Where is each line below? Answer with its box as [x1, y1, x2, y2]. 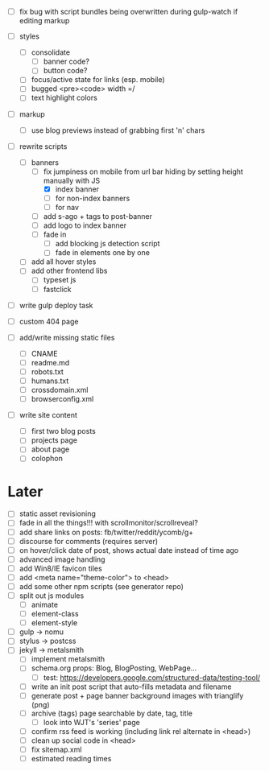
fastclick [43, 284, 72, 294]
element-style [31, 618, 78, 628]
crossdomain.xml [31, 385, 89, 394]
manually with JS [43, 175, 101, 185]
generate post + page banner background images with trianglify [31, 691, 244, 700]
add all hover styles [31, 257, 97, 266]
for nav [55, 202, 80, 212]
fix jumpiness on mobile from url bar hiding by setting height [43, 167, 243, 176]
